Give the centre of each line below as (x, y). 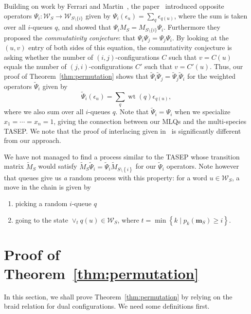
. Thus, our (226, 66)
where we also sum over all (44, 112)
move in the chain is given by (47, 187)
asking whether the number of (49, 57)
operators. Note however (203, 166)
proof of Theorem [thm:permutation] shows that (76, 76)
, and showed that (84, 27)
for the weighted (211, 76)
